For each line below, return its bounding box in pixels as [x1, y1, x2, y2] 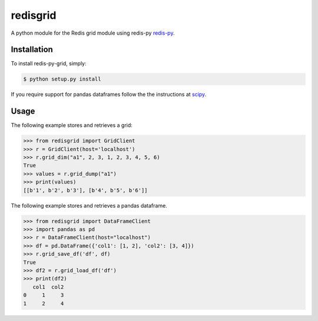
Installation [11, 45, 53, 55]
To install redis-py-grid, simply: [11, 60, 87, 67]
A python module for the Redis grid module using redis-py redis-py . [11, 29, 175, 36]
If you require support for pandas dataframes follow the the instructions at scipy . [11, 91, 207, 98]
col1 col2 [32, 283, 64, 290]
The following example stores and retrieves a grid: [11, 122, 132, 129]
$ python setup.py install [23, 76, 101, 82]
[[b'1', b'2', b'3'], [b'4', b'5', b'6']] [23, 187, 148, 193]
